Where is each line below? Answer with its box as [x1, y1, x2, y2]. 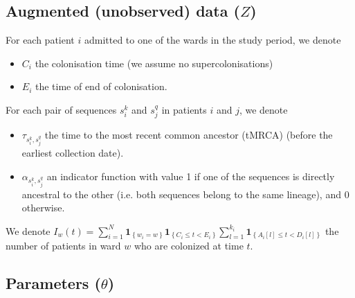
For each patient [6, 33, 75, 47]
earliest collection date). [21, 146, 124, 160]
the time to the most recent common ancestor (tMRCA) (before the [44, 128, 333, 142]
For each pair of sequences [6, 102, 117, 116]
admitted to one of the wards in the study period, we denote [84, 33, 341, 47]
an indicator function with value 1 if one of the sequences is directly [46, 168, 335, 183]
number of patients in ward [6, 238, 121, 253]
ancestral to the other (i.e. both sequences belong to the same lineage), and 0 [21, 186, 349, 201]
